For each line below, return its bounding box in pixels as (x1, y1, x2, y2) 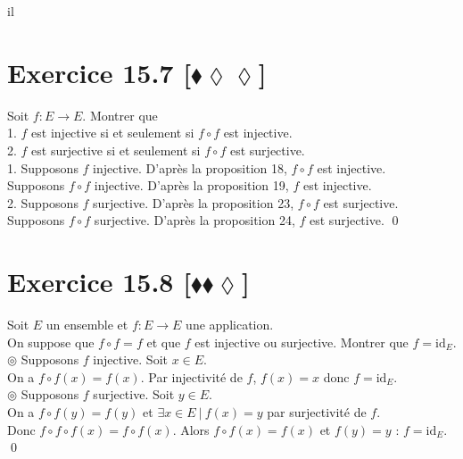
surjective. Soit (93, 385, 175, 404)
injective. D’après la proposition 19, (94, 176, 289, 195)
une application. (186, 315, 274, 333)
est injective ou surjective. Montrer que (194, 332, 409, 351)
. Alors (172, 420, 210, 438)
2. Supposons (7, 193, 79, 212)
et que (146, 332, 181, 351)
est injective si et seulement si (31, 123, 194, 142)
